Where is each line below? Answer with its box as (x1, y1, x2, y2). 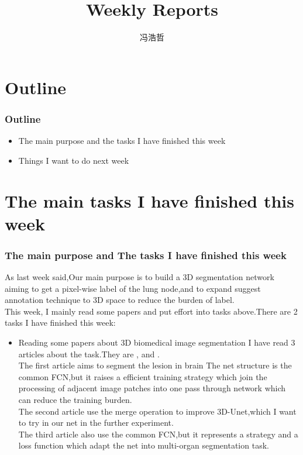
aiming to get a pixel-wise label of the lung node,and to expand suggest (5, 282, 261, 294)
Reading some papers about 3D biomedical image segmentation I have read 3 (18, 336, 295, 349)
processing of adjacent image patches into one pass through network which (18, 382, 286, 394)
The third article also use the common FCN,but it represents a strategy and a (18, 428, 298, 440)
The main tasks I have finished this (5, 188, 295, 212)
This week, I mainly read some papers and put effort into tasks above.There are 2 (5, 305, 298, 317)
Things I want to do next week (18, 154, 129, 166)
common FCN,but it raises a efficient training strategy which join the (18, 370, 267, 382)
